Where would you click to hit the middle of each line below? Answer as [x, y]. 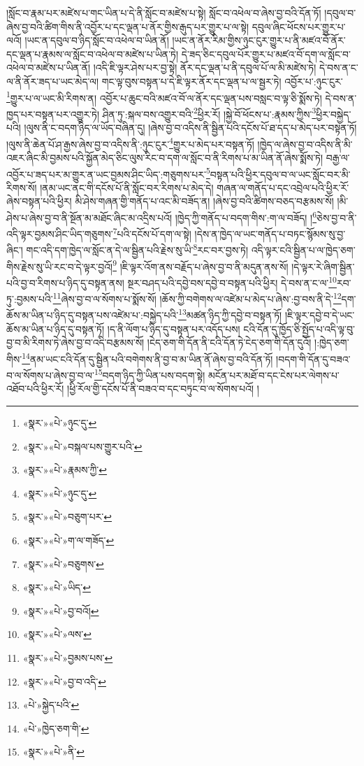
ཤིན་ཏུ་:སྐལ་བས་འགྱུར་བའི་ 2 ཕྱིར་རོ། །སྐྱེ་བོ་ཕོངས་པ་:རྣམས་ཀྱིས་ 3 [209, 113]
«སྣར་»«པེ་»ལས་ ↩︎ [57, 634]
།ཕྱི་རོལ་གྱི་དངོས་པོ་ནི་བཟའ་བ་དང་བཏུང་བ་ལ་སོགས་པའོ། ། [163, 389]
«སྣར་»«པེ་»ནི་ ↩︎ [53, 752]
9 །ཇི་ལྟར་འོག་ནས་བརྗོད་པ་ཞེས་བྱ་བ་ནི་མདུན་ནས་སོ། [201, 265]
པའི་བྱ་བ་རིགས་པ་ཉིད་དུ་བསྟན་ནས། [65, 282]
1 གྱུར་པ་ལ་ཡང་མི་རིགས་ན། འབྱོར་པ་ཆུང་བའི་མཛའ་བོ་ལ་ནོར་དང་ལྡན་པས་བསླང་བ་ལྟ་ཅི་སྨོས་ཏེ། [164, 97]
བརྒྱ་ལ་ [338, 157]
